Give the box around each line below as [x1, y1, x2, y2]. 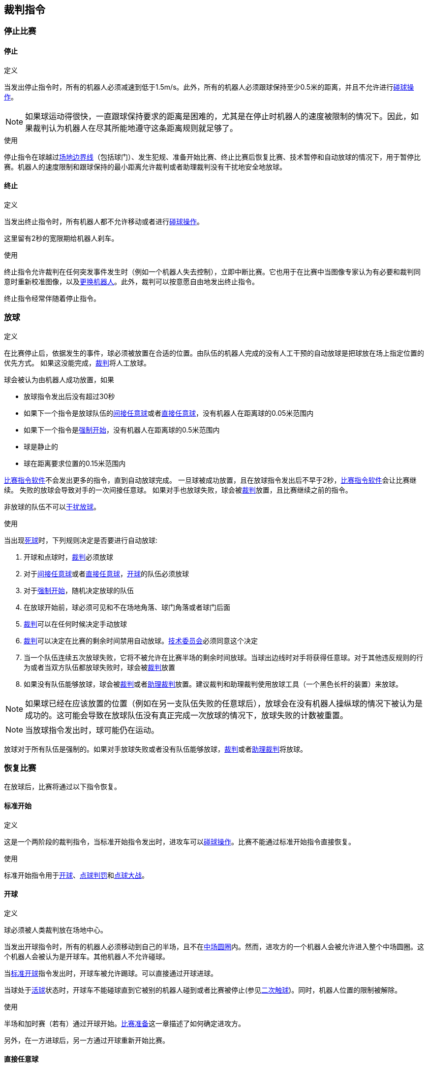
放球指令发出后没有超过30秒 [24, 392, 115, 400]
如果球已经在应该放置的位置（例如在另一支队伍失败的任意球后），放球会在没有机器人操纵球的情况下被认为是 [25, 698, 423, 708]
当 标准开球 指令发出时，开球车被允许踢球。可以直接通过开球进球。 [4, 968, 217, 977]
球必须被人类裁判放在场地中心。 [4, 925, 107, 934]
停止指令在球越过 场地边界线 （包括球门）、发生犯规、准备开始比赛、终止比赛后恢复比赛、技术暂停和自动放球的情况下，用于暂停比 [4, 152, 421, 161]
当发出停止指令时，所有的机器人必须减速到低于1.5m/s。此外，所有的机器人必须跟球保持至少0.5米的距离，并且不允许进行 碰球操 [4, 82, 414, 91]
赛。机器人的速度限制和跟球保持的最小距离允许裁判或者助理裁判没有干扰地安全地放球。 [4, 162, 286, 171]
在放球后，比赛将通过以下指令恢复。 [4, 782, 121, 791]
